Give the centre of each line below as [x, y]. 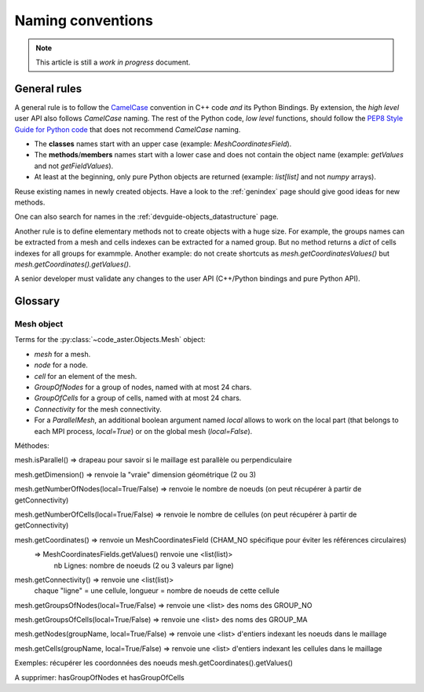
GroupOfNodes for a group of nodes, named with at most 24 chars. [143, 387]
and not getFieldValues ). [74, 166]
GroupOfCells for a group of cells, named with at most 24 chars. [138, 398]
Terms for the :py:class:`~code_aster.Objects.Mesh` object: [110, 340]
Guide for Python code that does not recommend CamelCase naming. [128, 129]
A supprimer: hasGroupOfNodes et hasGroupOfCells [99, 677]
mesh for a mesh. [62, 354]
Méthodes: [32, 445]
